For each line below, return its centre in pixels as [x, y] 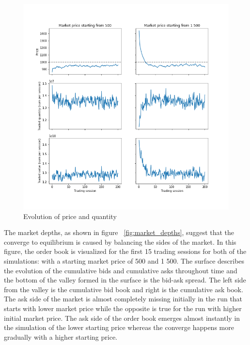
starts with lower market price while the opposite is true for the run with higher [123, 308]
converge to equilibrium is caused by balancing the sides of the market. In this [120, 242]
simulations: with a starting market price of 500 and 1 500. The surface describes [124, 260]
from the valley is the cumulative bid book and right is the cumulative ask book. [124, 289]
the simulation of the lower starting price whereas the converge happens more [119, 327]
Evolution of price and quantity [70, 216]
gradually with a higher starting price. [61, 337]
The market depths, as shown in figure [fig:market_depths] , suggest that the [119, 232]
